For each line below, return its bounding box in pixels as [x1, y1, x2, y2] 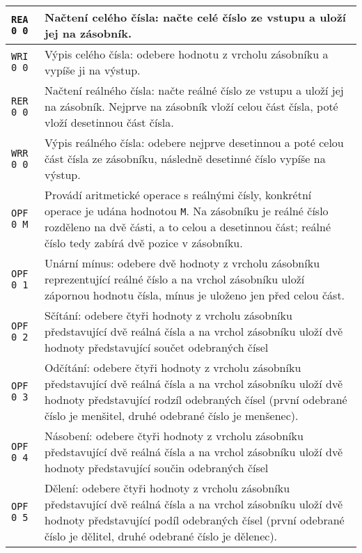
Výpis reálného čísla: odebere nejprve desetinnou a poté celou [45, 134, 344, 150]
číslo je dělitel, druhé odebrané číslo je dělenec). [45, 528, 278, 544]
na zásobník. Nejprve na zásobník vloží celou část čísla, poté [45, 98, 338, 114]
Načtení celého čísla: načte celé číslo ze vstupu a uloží [45, 9, 346, 25]
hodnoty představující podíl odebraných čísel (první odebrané [45, 512, 345, 528]
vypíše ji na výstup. [45, 62, 141, 78]
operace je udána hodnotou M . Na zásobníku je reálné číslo [45, 203, 329, 219]
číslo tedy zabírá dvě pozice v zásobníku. [45, 235, 243, 251]
